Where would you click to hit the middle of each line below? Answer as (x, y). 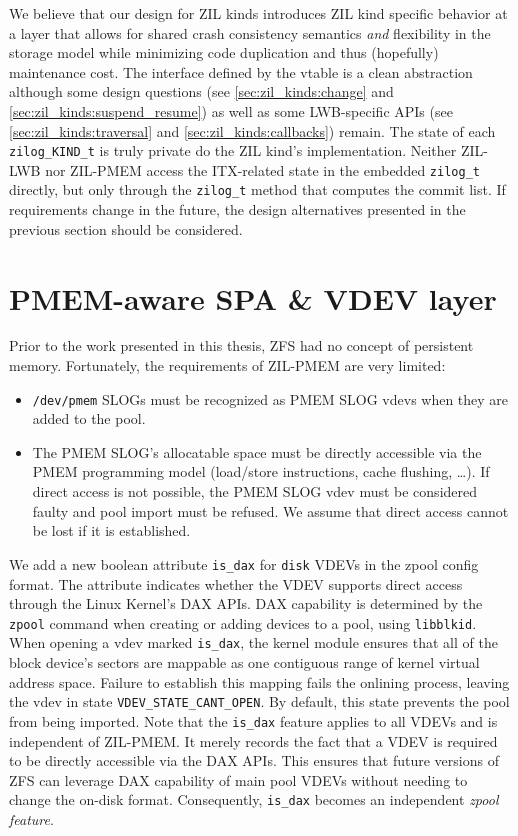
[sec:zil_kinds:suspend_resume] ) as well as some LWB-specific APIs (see (231, 110)
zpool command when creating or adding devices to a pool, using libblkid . (243, 622)
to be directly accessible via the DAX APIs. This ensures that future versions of (254, 760)
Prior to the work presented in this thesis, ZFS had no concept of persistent (241, 345)
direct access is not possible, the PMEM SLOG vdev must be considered (255, 491)
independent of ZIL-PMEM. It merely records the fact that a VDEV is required (253, 740)
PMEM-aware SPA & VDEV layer (253, 297)
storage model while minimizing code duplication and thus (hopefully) (224, 52)
